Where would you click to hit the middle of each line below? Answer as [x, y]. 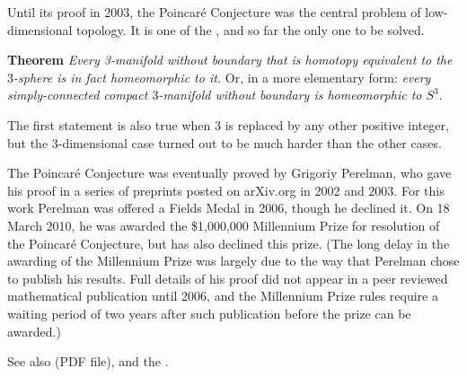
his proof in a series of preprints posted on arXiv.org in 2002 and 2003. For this [226, 190]
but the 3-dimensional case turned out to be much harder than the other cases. [225, 142]
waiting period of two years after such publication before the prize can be [209, 313]
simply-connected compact [78, 95]
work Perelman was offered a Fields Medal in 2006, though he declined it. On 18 [229, 208]
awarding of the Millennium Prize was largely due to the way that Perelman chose [233, 261]
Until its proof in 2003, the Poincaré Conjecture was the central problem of [214, 12]
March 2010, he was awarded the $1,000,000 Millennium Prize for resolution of [224, 225]
